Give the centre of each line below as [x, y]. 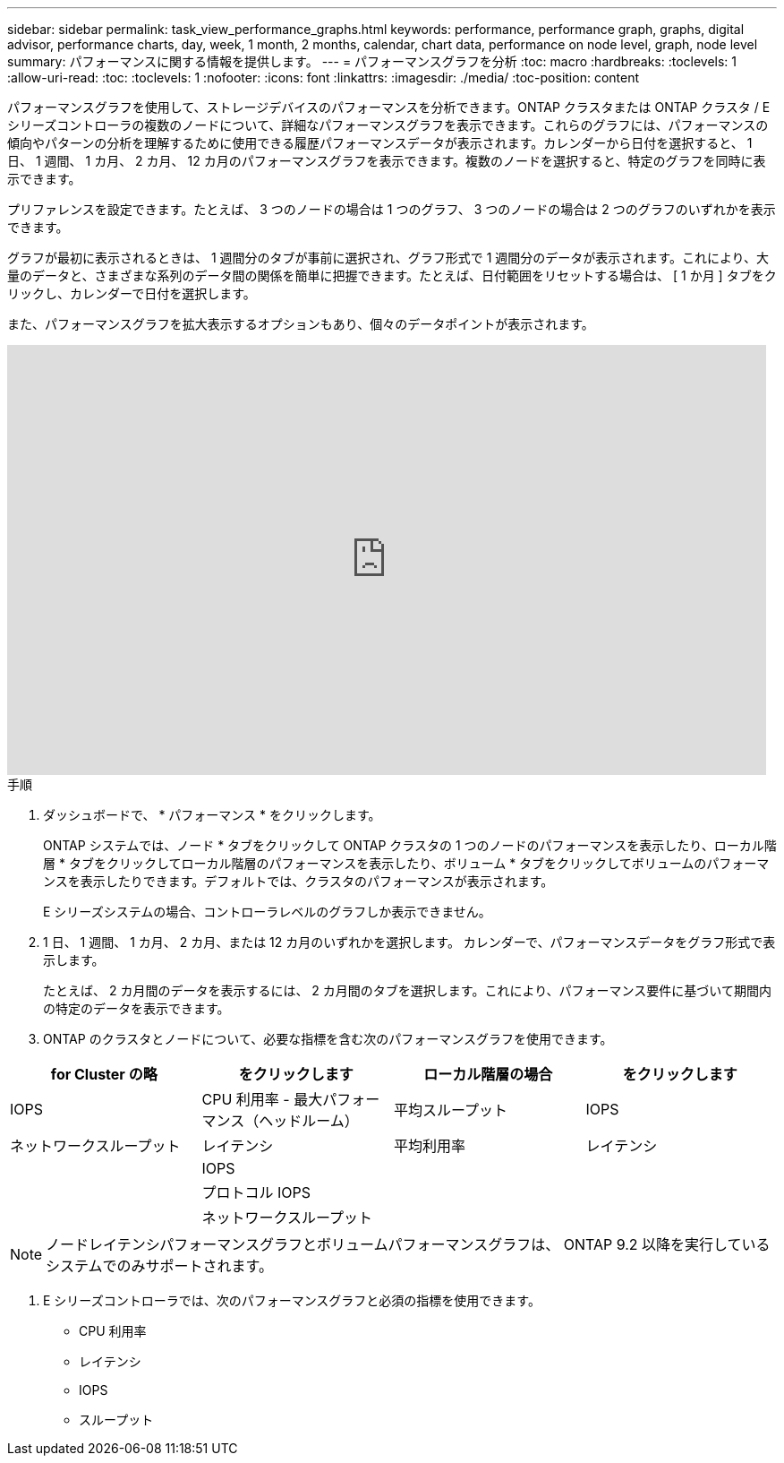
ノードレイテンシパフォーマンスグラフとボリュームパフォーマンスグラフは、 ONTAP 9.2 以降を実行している [408, 1244]
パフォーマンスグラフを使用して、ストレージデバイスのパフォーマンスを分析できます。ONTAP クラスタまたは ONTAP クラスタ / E [389, 107]
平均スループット [451, 1110]
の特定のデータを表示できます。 [136, 1008]
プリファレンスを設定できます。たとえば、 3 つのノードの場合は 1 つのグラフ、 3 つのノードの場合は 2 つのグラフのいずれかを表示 [392, 209]
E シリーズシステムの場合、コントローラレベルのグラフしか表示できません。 [267, 912]
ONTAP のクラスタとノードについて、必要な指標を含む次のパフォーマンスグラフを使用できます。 [328, 1039]
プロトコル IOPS [256, 1192]
